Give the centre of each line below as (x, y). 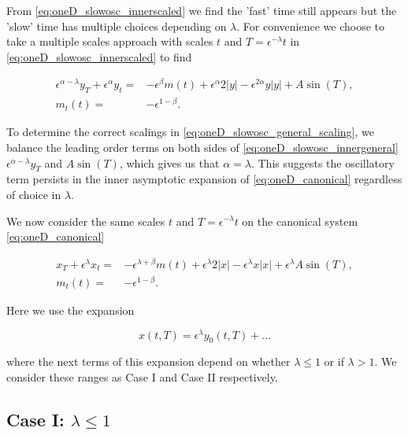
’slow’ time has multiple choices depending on (117, 26)
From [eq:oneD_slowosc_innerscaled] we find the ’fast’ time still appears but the (202, 10)
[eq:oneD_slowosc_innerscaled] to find (99, 56)
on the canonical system (300, 221)
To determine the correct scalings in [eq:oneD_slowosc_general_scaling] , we (190, 132)
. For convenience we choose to (310, 26)
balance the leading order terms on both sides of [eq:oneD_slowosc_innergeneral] (202, 147)
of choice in (34, 194)
